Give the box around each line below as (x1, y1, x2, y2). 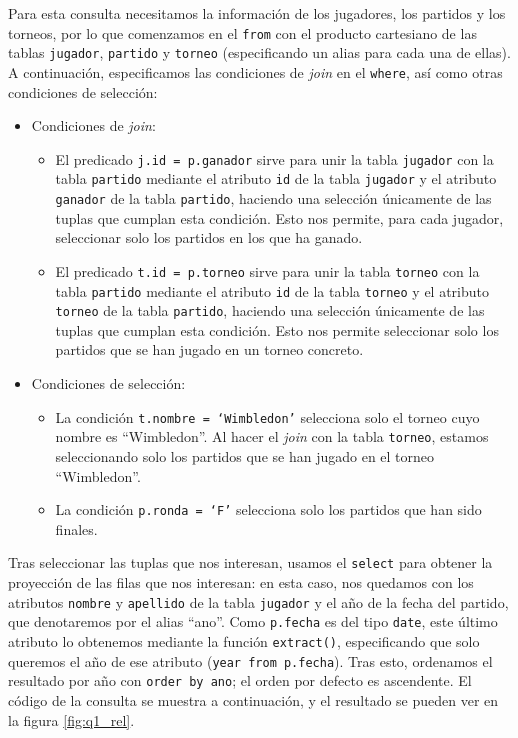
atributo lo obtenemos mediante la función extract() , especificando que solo (8, 630, 480, 651)
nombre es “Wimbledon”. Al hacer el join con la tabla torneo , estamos (55, 426, 489, 447)
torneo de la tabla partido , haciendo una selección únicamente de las (55, 300, 485, 321)
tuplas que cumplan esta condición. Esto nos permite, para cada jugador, (55, 207, 504, 228)
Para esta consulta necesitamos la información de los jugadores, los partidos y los (8, 3, 506, 23)
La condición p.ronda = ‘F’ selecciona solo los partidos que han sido (55, 499, 482, 520)
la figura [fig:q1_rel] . (8, 709, 135, 730)
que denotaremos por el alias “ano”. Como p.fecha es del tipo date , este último (8, 611, 498, 632)
